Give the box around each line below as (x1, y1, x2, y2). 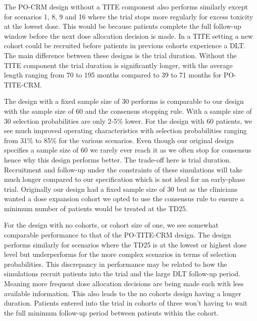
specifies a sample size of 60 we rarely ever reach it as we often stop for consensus (4, 145, 252, 155)
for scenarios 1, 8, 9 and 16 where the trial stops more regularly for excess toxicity (4, 11, 254, 21)
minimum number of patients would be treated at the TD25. (4, 203, 188, 213)
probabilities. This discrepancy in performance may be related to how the (4, 258, 227, 269)
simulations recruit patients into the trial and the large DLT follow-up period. (4, 268, 241, 279)
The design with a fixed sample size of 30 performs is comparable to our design (4, 96, 244, 106)
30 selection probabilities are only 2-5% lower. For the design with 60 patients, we (4, 115, 253, 126)
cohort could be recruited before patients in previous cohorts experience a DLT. (4, 40, 246, 51)
